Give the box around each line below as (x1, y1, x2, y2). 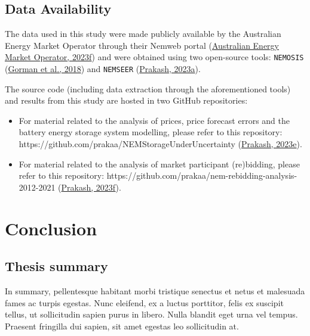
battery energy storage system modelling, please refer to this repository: (19, 126, 283, 138)
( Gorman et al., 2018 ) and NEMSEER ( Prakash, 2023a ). (5, 63, 201, 75)
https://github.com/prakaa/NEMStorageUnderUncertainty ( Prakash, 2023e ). (19, 138, 302, 150)
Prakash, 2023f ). (61, 181, 121, 193)
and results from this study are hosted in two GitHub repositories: (5, 94, 248, 107)
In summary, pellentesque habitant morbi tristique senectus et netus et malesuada (5, 285, 305, 297)
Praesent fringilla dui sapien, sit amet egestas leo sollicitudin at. (5, 319, 239, 332)
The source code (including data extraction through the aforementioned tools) (5, 82, 291, 95)
